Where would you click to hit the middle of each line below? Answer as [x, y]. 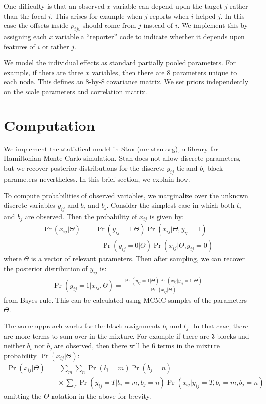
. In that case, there [218, 326]
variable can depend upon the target [168, 6]
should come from [109, 25]
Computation [50, 125]
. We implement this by [213, 25]
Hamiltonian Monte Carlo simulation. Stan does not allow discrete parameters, [122, 158]
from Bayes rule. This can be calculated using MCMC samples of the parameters [126, 300]
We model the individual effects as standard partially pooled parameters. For [120, 63]
